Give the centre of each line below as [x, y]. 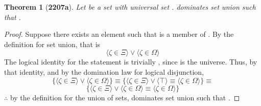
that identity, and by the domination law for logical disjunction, [104, 71]
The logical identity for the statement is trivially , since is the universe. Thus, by [131, 62]
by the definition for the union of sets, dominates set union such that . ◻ [125, 97]
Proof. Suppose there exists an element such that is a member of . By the [119, 34]
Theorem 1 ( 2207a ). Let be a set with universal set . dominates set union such [130, 7]
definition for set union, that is [52, 44]
